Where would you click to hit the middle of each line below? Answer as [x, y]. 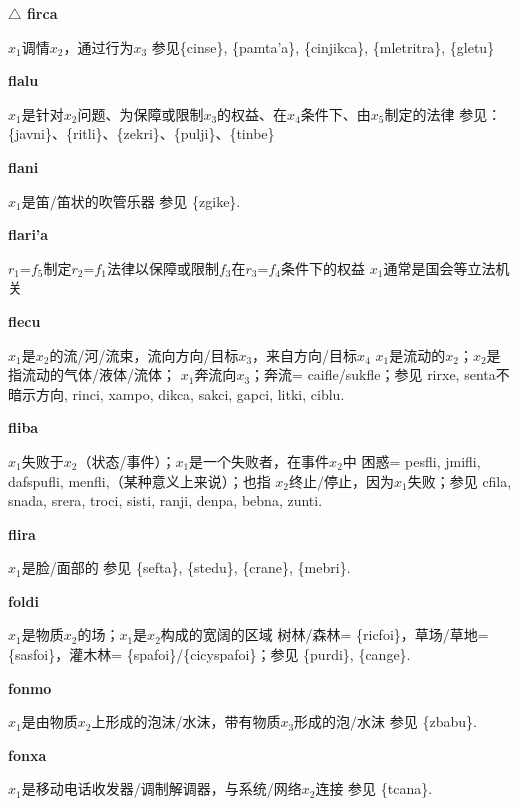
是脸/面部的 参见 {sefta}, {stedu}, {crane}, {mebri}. [186, 567]
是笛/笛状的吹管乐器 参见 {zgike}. [131, 200]
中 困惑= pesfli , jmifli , [411, 460]
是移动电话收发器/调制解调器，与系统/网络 [161, 788]
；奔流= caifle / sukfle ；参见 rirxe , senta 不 [380, 374]
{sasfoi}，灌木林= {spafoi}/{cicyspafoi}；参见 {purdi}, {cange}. [209, 654]
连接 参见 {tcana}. [374, 788]
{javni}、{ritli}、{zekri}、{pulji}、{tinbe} [141, 133]
